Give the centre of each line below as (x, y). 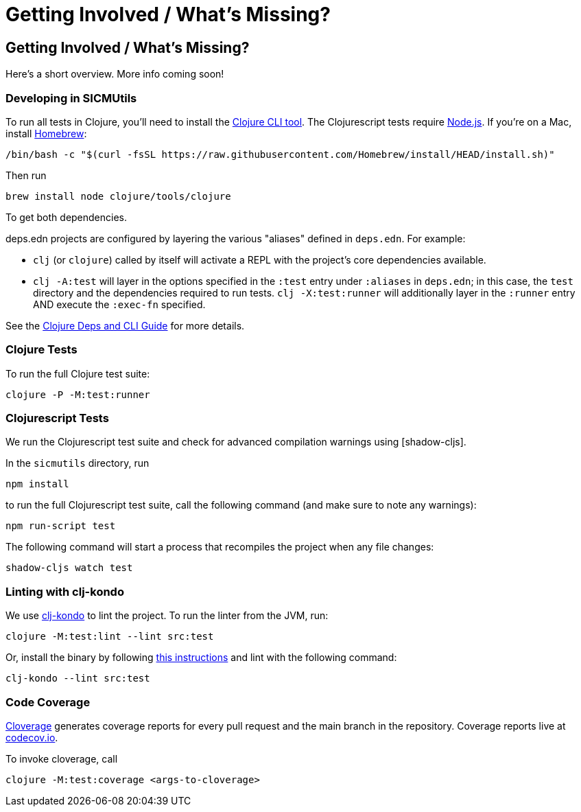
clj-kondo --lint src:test (78, 678)
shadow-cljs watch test (69, 568)
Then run (26, 175)
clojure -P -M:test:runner (78, 394)
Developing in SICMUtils (71, 98)
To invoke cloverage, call (62, 758)
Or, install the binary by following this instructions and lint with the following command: (201, 658)
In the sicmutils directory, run (78, 463)
